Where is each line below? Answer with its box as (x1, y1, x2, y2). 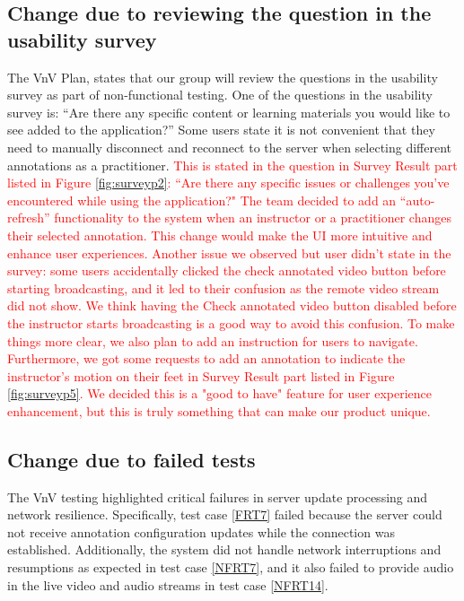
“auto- (399, 190, 435, 209)
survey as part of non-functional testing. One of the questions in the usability (7, 85, 433, 104)
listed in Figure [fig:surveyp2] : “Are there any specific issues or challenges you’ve (7, 173, 450, 192)
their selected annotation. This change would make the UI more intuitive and (7, 225, 433, 244)
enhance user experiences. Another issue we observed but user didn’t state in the (7, 243, 451, 262)
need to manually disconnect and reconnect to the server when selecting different (7, 137, 452, 156)
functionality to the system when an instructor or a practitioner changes (54, 208, 451, 227)
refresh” (7, 208, 50, 227)
